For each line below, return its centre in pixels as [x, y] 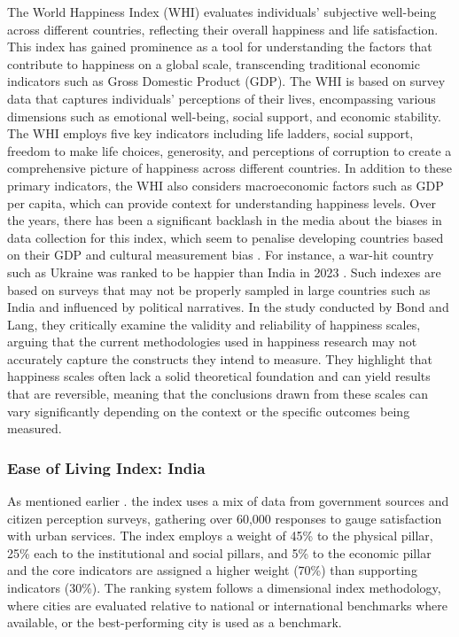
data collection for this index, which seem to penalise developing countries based [226, 237]
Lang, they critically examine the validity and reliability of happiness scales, [214, 324]
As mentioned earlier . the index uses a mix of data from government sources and [228, 501]
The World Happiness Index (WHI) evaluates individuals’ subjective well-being [222, 12]
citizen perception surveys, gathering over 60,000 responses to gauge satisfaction [225, 518]
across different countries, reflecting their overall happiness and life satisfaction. [223, 29]
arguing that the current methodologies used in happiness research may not [212, 342]
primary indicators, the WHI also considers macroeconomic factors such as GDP [226, 185]
